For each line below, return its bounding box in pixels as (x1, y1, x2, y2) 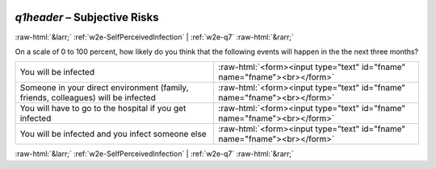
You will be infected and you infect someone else (19, 129, 207, 140)
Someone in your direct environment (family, (19, 82, 189, 93)
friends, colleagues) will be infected (19, 93, 157, 104)
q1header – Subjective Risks (15, 10, 159, 24)
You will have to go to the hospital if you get (19, 103, 187, 114)
